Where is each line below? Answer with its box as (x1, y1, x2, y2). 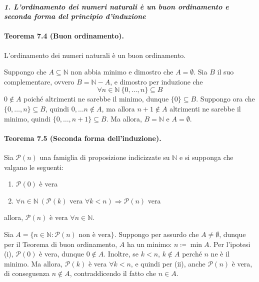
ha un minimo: (126, 238, 172, 249)
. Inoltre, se (103, 248, 139, 259)
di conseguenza (4, 268, 50, 278)
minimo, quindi (4, 113, 50, 123)
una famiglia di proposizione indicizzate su (39, 151, 170, 162)
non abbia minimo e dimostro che (70, 66, 173, 77)
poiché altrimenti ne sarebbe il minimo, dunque (23, 93, 169, 104)
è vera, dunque (39, 248, 84, 259)
